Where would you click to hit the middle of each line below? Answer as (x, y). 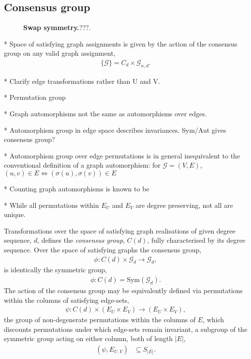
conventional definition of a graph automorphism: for (82, 165)
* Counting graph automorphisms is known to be (77, 188)
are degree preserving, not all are (184, 205)
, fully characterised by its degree (196, 240)
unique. (15, 214)
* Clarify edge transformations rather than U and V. (82, 81)
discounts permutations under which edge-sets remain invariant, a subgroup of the (126, 329)
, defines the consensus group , (81, 240)
